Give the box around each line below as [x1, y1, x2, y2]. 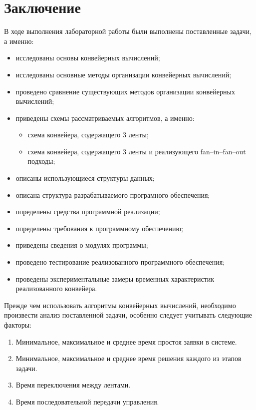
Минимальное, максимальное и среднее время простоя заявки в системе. [15, 336, 237, 347]
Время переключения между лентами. [15, 380, 131, 390]
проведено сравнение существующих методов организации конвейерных [15, 86, 235, 96]
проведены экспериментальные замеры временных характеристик [15, 273, 215, 284]
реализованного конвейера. [15, 283, 97, 294]
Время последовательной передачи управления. [15, 396, 159, 407]
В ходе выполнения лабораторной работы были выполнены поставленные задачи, [4, 26, 252, 36]
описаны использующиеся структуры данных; [15, 173, 155, 183]
